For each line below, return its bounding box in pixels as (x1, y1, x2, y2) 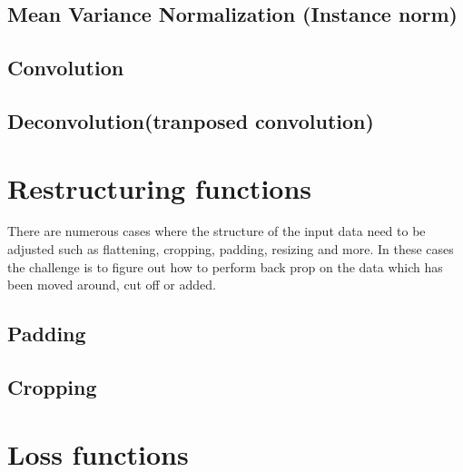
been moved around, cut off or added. (7, 275, 216, 294)
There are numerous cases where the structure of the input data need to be (7, 221, 426, 241)
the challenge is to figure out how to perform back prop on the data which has (7, 257, 443, 276)
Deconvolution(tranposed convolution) (7, 106, 374, 134)
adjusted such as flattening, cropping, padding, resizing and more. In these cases (7, 240, 454, 259)
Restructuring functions (7, 169, 312, 206)
